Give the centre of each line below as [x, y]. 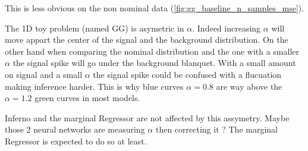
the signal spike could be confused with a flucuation [187, 74]
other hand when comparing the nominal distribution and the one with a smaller [152, 51]
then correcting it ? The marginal [217, 129]
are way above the [249, 86]
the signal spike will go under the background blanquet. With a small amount [154, 63]
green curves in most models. [87, 98]
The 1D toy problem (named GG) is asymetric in [95, 28]
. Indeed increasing [227, 28]
